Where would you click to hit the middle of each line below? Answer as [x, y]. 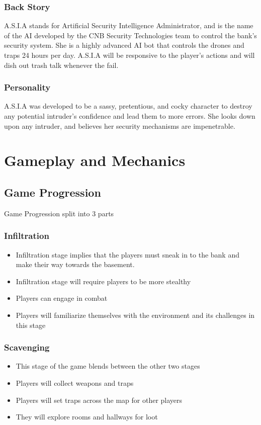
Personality [27, 87]
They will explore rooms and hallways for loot [87, 417]
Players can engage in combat [62, 298]
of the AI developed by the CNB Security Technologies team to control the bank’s [130, 35]
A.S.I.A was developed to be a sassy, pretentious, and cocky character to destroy [128, 106]
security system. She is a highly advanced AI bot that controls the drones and [124, 45]
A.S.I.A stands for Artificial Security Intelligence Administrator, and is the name [129, 25]
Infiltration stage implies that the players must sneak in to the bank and [127, 254]
